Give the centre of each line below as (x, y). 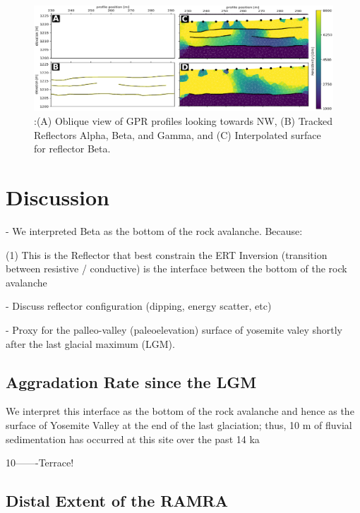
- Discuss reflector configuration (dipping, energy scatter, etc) (139, 306)
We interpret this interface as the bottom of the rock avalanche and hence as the (180, 411)
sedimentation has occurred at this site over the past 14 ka (133, 439)
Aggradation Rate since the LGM (131, 381)
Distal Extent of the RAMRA (117, 501)
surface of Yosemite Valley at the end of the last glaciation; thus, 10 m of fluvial (179, 424)
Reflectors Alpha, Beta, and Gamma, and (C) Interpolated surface (178, 134)
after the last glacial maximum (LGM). (90, 343)
